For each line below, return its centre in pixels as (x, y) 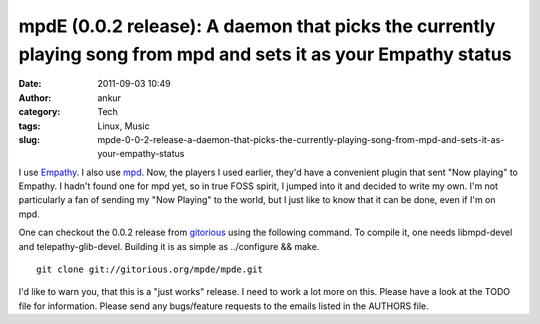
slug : (29, 139)
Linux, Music (123, 126)
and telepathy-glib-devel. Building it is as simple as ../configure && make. (169, 246)
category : (39, 112)
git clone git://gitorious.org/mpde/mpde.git (150, 269)
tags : (29, 126)
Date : (30, 84)
